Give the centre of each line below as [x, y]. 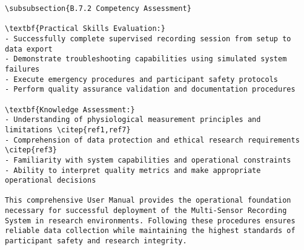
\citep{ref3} [31, 150]
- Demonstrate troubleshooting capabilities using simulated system [146, 59]
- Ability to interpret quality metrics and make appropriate [133, 170]
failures [22, 69]
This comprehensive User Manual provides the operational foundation [148, 201]
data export [29, 49]
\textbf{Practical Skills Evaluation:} [85, 29]
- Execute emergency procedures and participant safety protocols [142, 79]
